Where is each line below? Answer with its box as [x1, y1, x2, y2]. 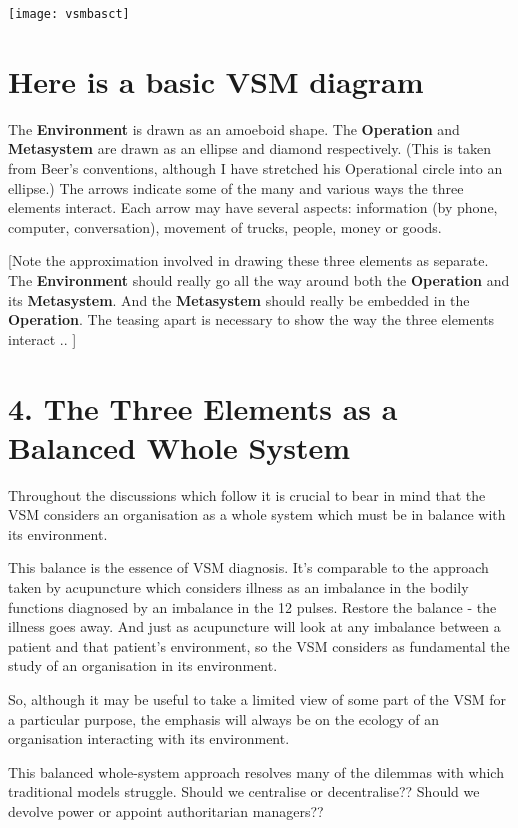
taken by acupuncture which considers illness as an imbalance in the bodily [8, 577, 469, 597]
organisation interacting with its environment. [8, 728, 290, 749]
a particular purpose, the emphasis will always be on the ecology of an [8, 708, 439, 729]
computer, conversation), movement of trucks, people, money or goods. [8, 216, 442, 237]
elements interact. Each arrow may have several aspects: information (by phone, [8, 197, 498, 218]
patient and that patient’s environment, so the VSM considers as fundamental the [8, 635, 510, 656]
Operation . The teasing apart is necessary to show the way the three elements [8, 309, 495, 330]
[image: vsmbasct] [8, 7, 130, 21]
